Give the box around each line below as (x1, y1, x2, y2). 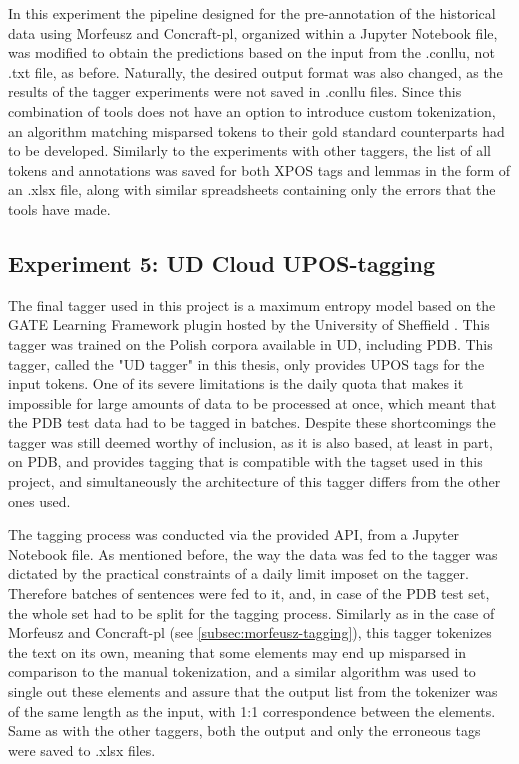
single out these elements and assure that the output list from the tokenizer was (8, 681, 498, 702)
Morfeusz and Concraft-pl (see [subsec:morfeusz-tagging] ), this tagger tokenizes (8, 622, 492, 643)
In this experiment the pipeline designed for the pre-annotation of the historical (8, 3, 496, 23)
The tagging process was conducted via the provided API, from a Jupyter (8, 524, 460, 545)
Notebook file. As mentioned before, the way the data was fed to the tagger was (8, 543, 498, 564)
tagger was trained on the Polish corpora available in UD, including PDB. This (8, 333, 493, 354)
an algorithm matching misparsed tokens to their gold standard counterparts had (8, 120, 505, 141)
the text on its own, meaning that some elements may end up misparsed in (8, 641, 467, 662)
